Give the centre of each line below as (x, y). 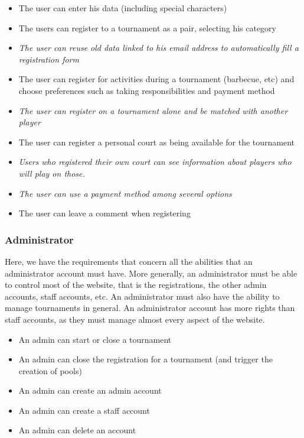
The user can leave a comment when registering (104, 213)
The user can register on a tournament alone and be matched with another (153, 110)
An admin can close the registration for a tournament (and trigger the (146, 359)
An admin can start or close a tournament (95, 339)
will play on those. (52, 173)
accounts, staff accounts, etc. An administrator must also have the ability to (142, 296)
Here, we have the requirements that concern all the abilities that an (129, 261)
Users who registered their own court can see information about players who (155, 162)
